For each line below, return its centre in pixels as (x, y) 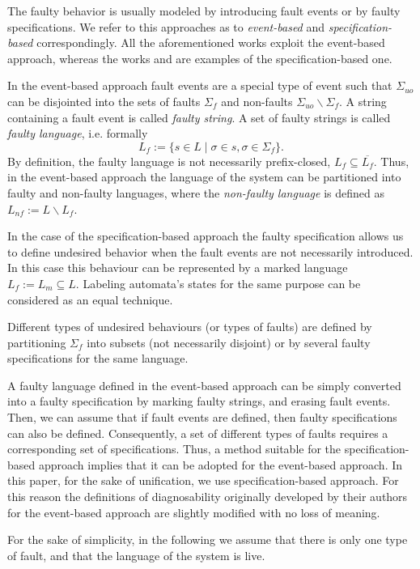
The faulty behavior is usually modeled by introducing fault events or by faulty (204, 11)
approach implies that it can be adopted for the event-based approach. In (221, 464)
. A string (363, 101)
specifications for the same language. (98, 358)
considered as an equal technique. (90, 299)
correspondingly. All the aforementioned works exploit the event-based (211, 42)
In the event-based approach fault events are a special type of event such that (200, 85)
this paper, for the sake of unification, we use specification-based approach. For (203, 480)
